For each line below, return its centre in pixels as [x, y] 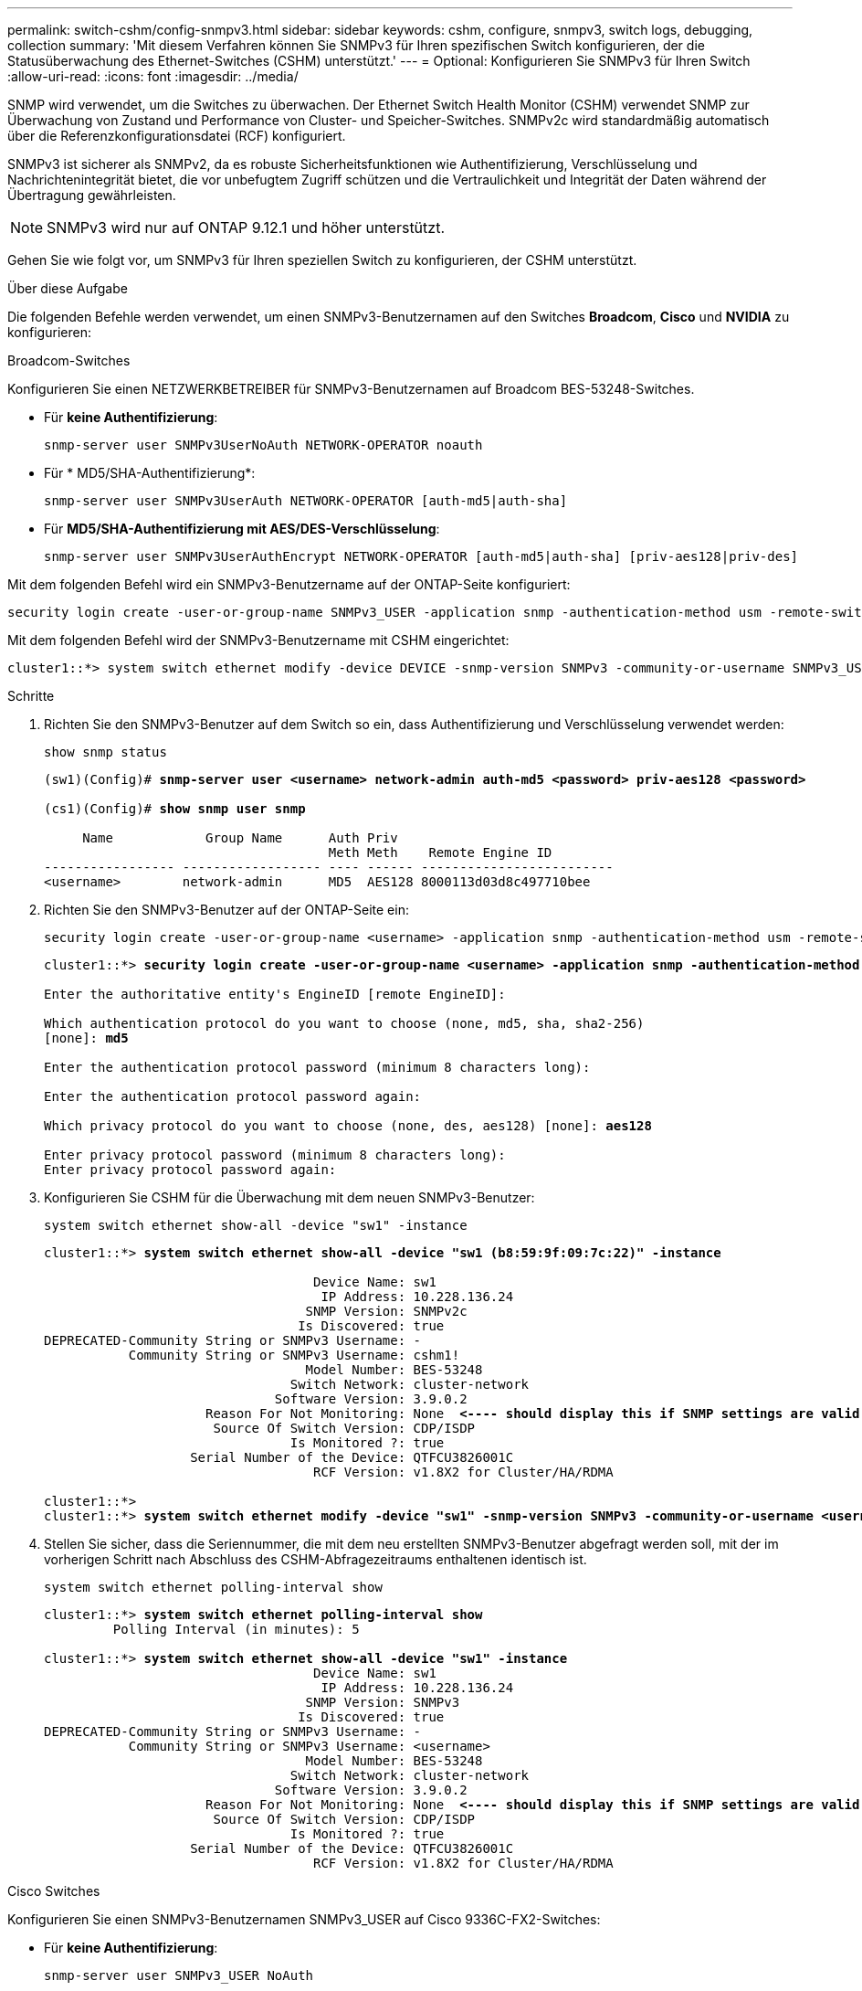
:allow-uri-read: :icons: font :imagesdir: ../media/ [153, 76]
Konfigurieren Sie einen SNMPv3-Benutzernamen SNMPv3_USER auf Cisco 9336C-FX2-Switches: [304, 1919]
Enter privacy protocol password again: [190, 1170]
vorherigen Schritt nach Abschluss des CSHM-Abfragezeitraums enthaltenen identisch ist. [315, 1559]
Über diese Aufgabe [68, 288]
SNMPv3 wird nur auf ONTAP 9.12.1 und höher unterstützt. [246, 228]
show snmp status [105, 752]
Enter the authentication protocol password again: [233, 1096]
